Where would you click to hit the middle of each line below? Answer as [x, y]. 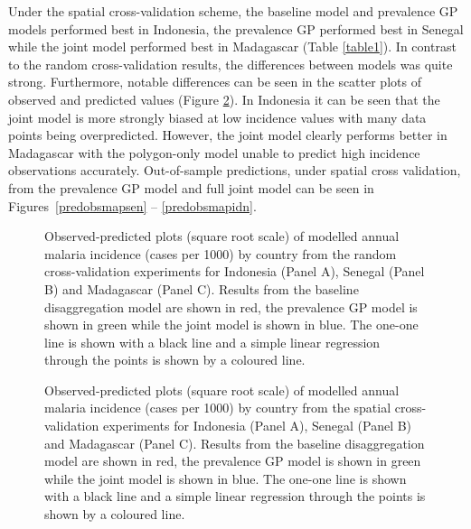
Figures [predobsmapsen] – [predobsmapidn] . [132, 205]
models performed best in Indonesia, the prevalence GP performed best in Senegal [236, 28]
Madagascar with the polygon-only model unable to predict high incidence [214, 152]
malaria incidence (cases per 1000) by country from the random [221, 253]
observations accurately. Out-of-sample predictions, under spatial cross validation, [235, 170]
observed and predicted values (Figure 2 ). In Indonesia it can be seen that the [224, 99]
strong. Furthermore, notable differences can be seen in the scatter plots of [215, 82]
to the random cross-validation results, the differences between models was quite [231, 64]
